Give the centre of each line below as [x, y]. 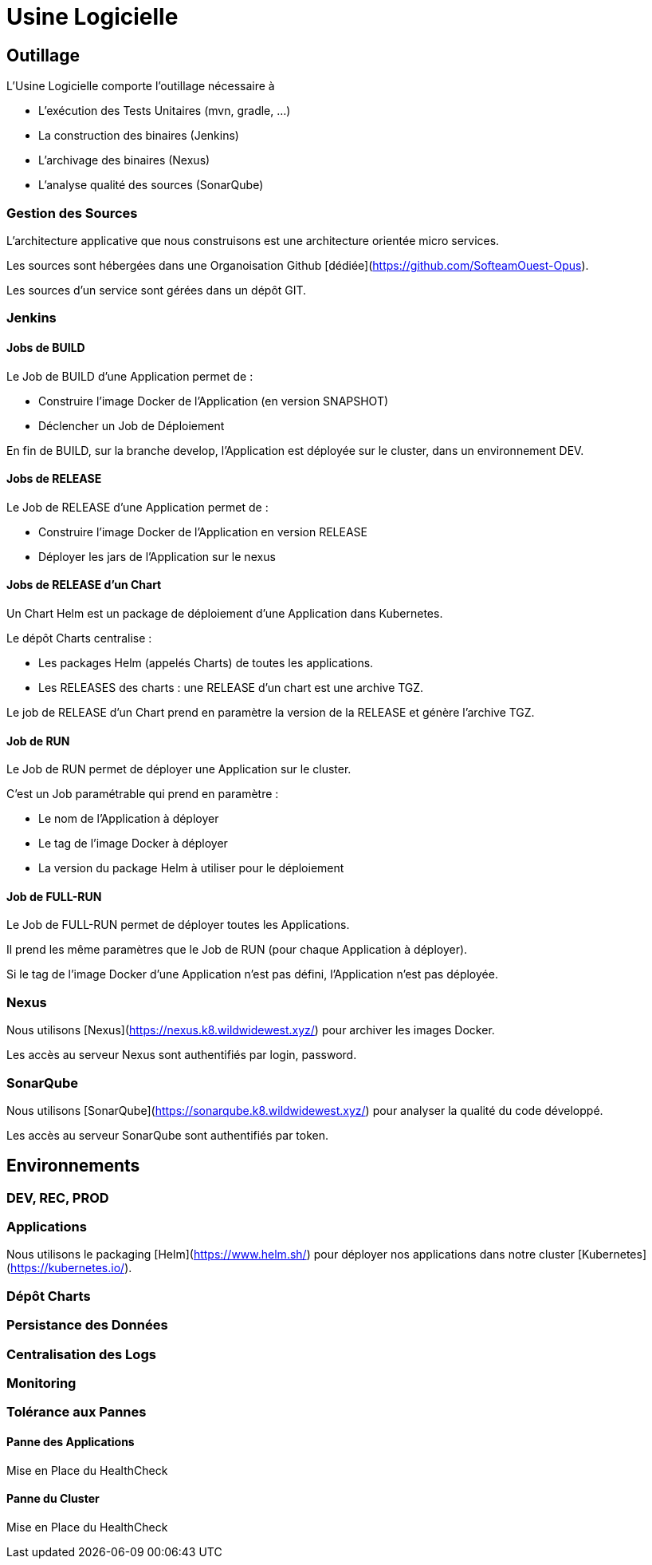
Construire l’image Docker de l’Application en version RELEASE [203, 532]
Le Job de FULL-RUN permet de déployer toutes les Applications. [178, 925]
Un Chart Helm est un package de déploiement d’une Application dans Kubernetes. [225, 613]
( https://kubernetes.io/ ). [69, 1268]
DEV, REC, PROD [58, 1197]
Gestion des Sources [72, 213]
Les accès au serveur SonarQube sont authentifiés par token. [168, 1135]
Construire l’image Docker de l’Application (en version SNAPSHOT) [214, 401]
